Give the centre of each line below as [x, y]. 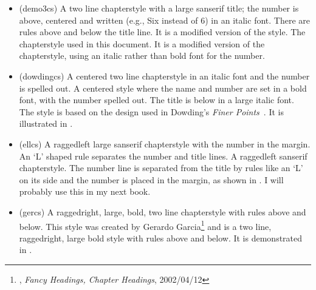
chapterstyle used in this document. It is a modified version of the [142, 43]
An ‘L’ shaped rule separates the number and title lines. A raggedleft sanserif [163, 156]
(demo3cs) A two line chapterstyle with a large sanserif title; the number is [159, 8]
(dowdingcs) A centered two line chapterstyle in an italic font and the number [164, 76]
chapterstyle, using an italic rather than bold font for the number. [142, 56]
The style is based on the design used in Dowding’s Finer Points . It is [151, 111]
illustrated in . [46, 123]
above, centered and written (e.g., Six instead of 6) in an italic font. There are [164, 20]
